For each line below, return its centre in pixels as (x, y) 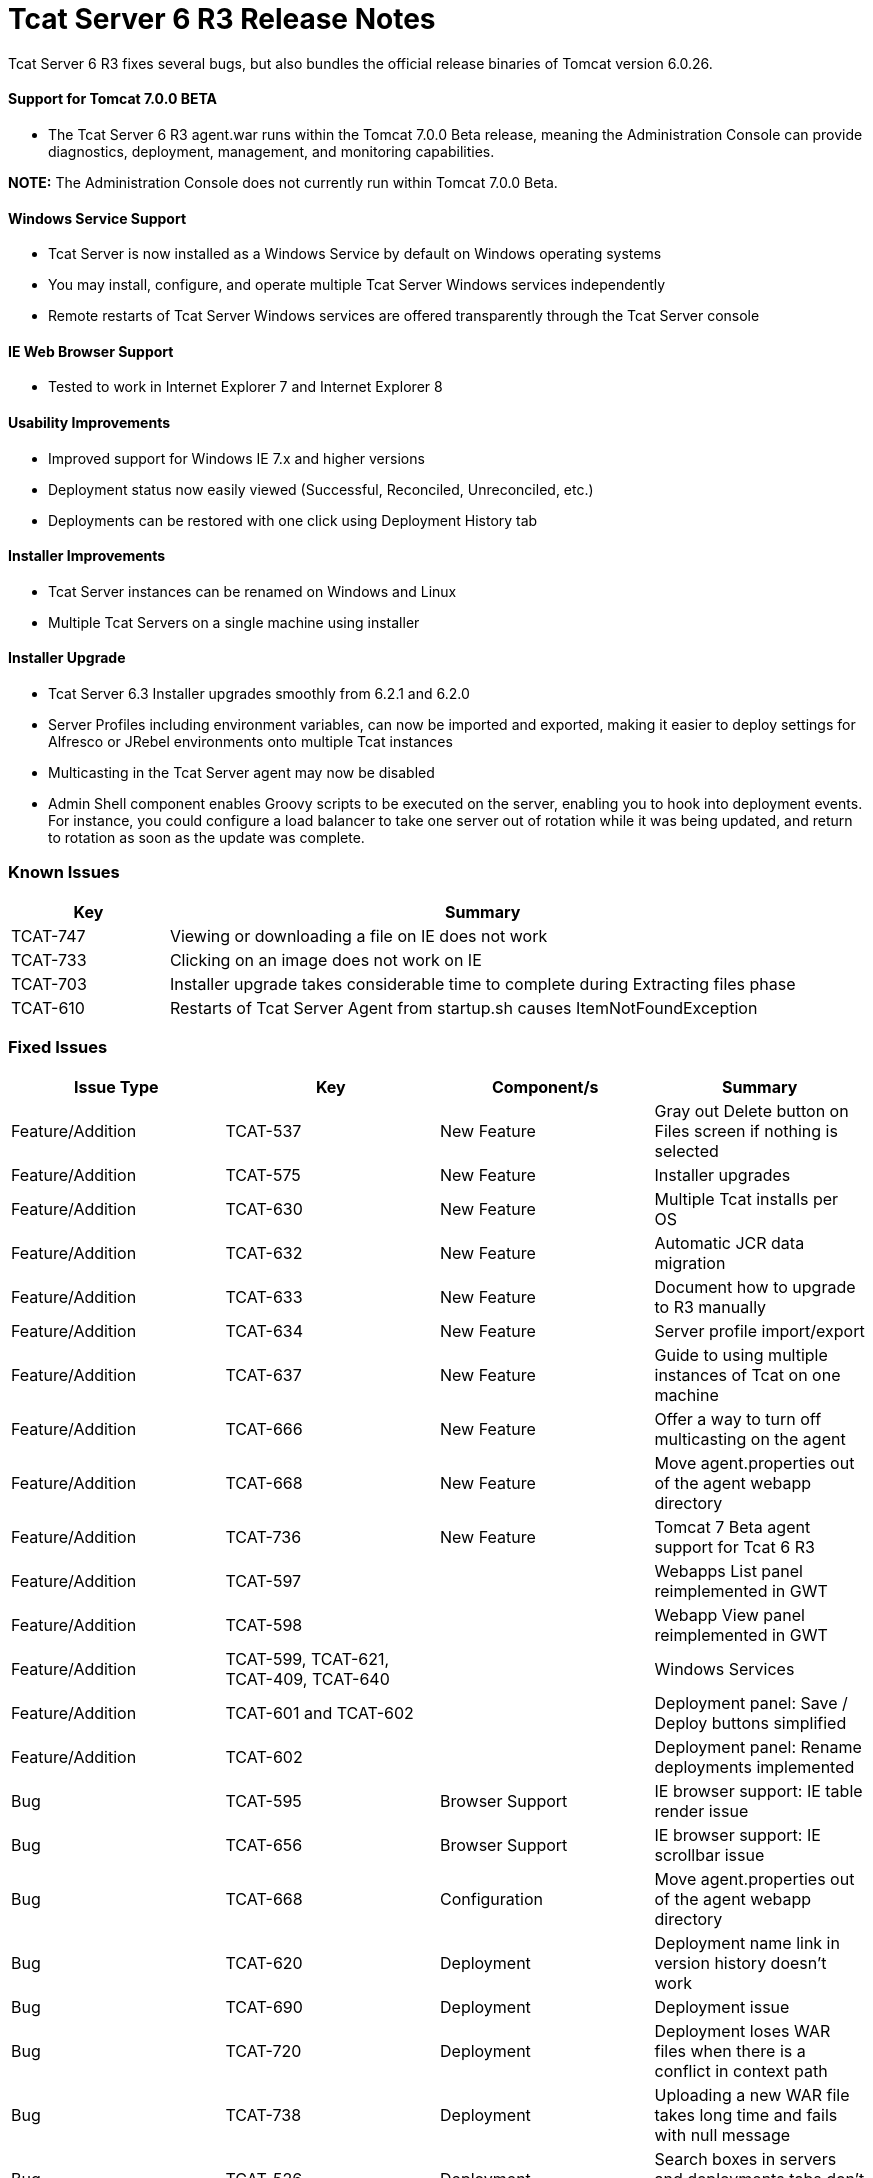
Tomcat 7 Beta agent (732, 1526)
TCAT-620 (264, 1962)
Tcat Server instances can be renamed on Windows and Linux (252, 591)
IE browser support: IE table (758, 1790)
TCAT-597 (263, 1580)
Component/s (545, 1086)
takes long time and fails (746, 2114)
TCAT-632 (264, 1252)
